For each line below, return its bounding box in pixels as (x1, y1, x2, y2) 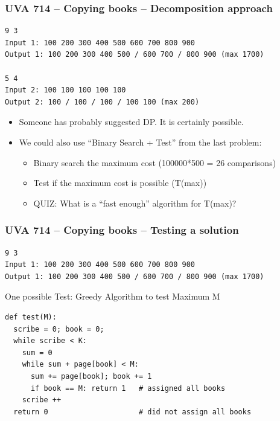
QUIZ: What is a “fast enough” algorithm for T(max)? (33, 196, 237, 209)
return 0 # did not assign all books (13, 407, 252, 416)
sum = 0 (22, 348, 52, 357)
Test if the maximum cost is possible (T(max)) (33, 176, 207, 189)
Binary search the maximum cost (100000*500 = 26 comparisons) (33, 156, 276, 169)
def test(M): (5, 312, 57, 321)
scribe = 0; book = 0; (13, 324, 104, 333)
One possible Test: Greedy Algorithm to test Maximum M (5, 290, 220, 303)
